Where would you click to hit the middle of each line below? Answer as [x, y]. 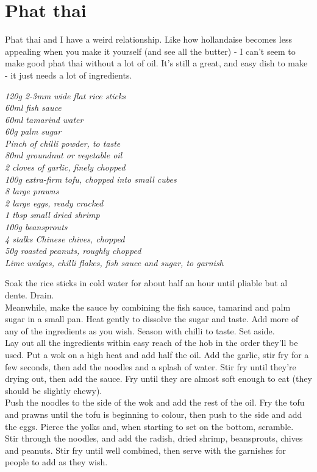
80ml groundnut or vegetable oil [64, 155]
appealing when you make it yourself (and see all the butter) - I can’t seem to [150, 51]
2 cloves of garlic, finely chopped [65, 167]
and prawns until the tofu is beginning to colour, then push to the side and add [154, 414]
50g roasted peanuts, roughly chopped [73, 251]
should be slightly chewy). [54, 390]
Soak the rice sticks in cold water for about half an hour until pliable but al [146, 283]
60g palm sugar [33, 131]
